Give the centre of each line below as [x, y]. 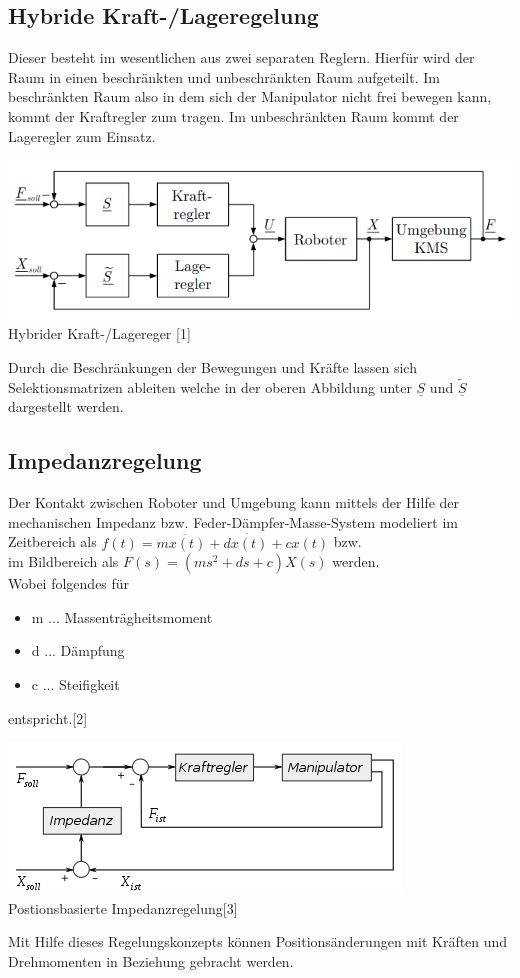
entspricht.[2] [48, 717]
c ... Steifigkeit [75, 684]
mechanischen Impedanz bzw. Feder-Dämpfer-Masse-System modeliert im [233, 521]
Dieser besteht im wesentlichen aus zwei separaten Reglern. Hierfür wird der [241, 57]
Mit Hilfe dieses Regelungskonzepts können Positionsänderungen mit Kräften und [258, 941]
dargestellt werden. [66, 406]
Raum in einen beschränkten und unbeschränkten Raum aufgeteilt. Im [224, 76]
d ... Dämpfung [78, 650]
